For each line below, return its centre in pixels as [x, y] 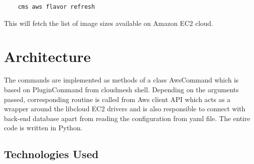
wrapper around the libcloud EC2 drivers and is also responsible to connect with [125, 109]
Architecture [47, 56]
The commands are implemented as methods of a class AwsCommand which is [121, 80]
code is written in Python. [43, 128]
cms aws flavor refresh [56, 7]
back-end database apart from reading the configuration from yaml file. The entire [127, 118]
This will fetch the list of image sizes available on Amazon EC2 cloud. [109, 23]
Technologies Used [51, 154]
